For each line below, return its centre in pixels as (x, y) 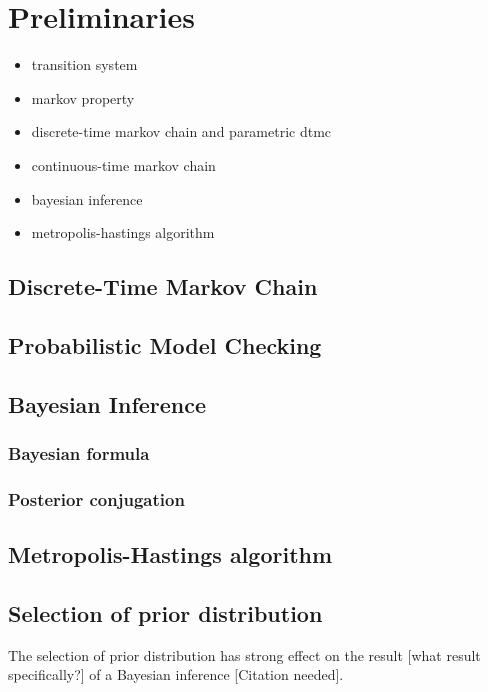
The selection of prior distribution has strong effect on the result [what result (244, 654)
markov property (83, 97)
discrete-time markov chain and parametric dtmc (181, 131)
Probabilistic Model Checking (165, 344)
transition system (84, 64)
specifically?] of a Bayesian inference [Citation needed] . (176, 674)
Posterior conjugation (96, 498)
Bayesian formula (79, 452)
